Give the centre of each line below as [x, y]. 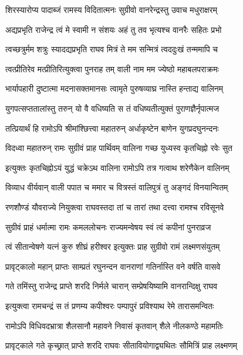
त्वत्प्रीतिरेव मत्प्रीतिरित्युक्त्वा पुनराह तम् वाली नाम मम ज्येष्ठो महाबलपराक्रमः [112, 68]
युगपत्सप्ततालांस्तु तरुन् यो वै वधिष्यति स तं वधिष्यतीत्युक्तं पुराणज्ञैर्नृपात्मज [112, 108]
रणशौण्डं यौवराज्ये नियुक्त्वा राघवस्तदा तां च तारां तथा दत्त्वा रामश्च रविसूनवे [115, 207]
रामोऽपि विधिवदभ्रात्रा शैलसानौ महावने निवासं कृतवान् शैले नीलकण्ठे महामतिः [114, 325]
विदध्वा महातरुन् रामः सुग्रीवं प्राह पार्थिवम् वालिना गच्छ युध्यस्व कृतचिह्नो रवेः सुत [119, 148]
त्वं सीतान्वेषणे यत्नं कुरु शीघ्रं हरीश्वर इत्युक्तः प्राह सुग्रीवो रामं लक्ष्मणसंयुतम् [113, 247]
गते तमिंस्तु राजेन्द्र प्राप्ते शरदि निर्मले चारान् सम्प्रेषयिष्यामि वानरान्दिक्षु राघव [112, 286]
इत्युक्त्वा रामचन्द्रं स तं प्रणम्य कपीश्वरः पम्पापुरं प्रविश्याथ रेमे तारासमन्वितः [110, 305]
